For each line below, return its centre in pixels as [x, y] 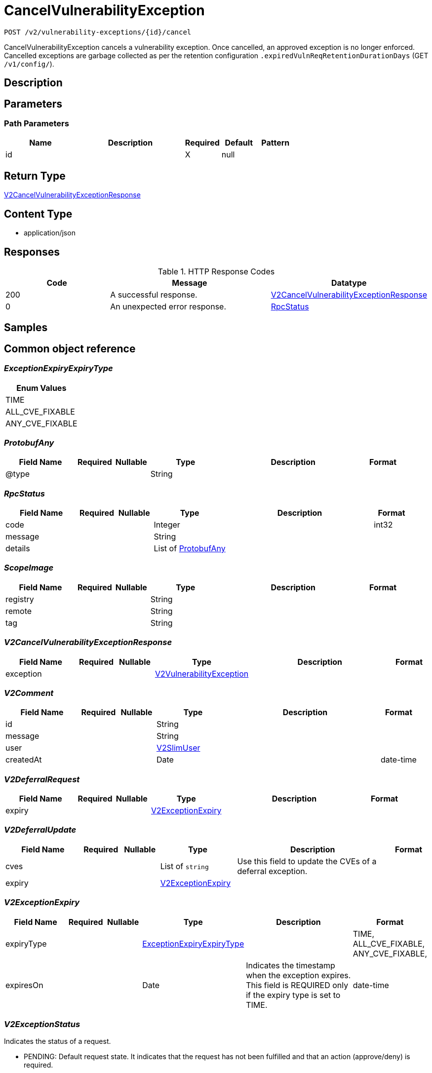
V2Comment [29, 693]
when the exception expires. [298, 975]
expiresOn [24, 985]
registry [20, 599]
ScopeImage [29, 568]
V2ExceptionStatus [42, 1024]
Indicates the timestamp [291, 965]
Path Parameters [37, 124]
